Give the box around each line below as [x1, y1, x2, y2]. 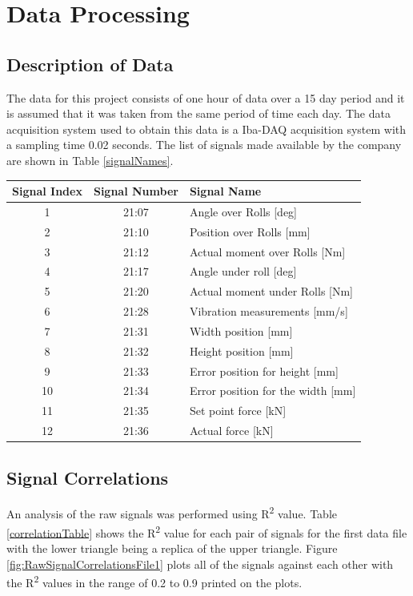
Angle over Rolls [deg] [189, 203, 297, 219]
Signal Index [12, 183, 82, 199]
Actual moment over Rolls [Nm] [189, 243, 346, 260]
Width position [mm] [189, 322, 293, 339]
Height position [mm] [189, 342, 294, 359]
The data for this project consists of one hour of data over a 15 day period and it [6, 89, 405, 106]
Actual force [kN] [189, 422, 274, 439]
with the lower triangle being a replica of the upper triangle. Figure [6, 539, 338, 556]
